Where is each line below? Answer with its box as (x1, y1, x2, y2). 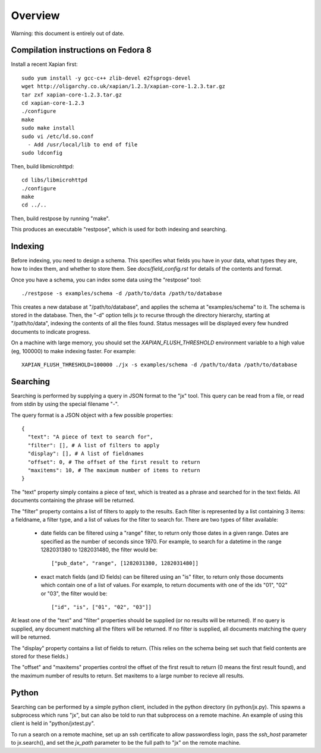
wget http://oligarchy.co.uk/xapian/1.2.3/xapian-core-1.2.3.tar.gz (21, 83, 225, 90)
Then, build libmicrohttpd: (11, 162, 74, 170)
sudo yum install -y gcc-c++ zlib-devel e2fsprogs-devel (21, 74, 191, 81)
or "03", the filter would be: (40, 589, 108, 597)
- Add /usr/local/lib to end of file (27, 141, 138, 148)
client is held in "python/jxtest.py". (11, 720, 95, 727)
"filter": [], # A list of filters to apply (27, 442, 160, 448)
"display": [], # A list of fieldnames (27, 450, 144, 457)
